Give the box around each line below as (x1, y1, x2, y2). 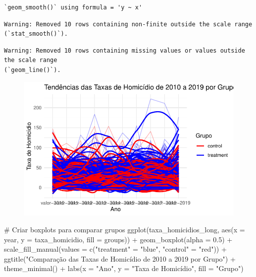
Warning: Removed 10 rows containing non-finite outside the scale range (4, 20, 253, 28)
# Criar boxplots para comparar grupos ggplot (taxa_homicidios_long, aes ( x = (4, 224, 245, 234)
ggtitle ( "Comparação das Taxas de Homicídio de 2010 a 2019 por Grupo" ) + (4, 253, 236, 264)
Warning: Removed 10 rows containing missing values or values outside (4, 47, 245, 54)
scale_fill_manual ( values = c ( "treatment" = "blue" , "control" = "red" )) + (4, 244, 227, 254)
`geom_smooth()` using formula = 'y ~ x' (4, 4, 143, 11)
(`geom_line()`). (4, 66, 61, 73)
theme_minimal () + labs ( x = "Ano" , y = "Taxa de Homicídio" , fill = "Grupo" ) (4, 263, 244, 274)
